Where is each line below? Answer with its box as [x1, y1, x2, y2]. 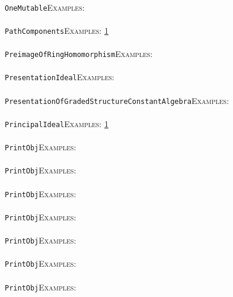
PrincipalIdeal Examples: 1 [5, 117, 108, 129]
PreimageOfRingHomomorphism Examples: [5, 48, 153, 60]
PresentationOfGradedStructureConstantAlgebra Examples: [5, 94, 229, 106]
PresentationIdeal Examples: [5, 71, 114, 83]
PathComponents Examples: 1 [5, 24, 108, 36]
